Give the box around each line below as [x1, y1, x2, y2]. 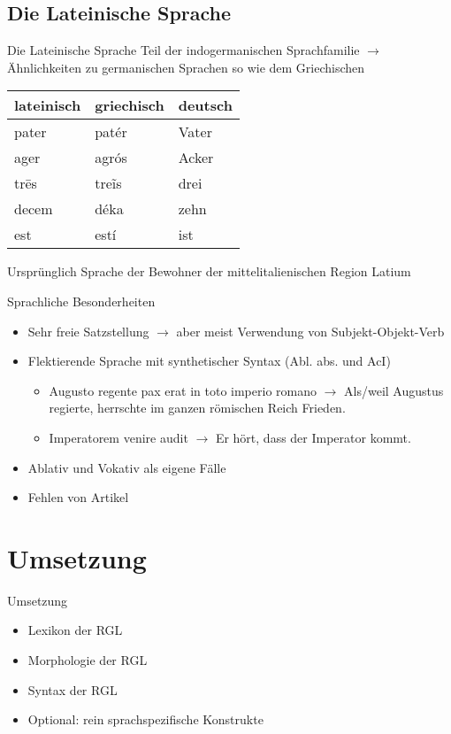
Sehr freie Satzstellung [27, 321, 149, 340]
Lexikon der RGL [27, 621, 123, 639]
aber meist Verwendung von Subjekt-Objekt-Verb [176, 321, 445, 340]
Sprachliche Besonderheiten [7, 291, 156, 310]
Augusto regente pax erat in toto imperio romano [49, 381, 317, 399]
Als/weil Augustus [344, 381, 444, 399]
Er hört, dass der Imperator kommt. [215, 428, 411, 446]
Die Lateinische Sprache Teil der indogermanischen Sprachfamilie [7, 41, 360, 59]
